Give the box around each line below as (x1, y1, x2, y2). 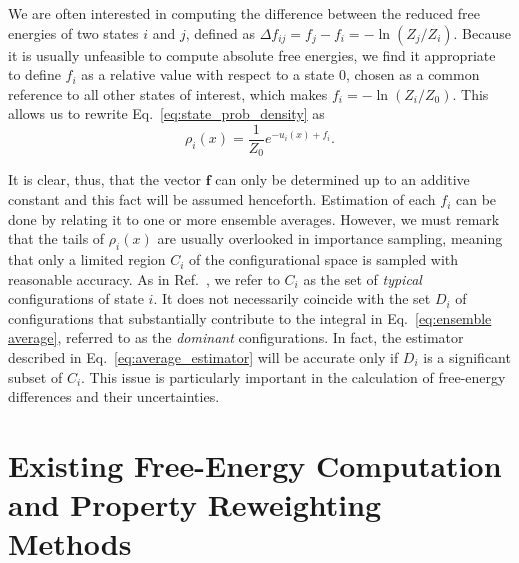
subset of (8, 366, 63, 387)
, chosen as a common (345, 64, 480, 85)
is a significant (423, 347, 511, 368)
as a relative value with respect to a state (81, 64, 335, 85)
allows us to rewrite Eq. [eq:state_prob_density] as (8, 103, 325, 124)
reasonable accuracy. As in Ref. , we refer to (8, 268, 280, 289)
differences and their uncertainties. (8, 386, 220, 407)
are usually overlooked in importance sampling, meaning (157, 228, 503, 249)
